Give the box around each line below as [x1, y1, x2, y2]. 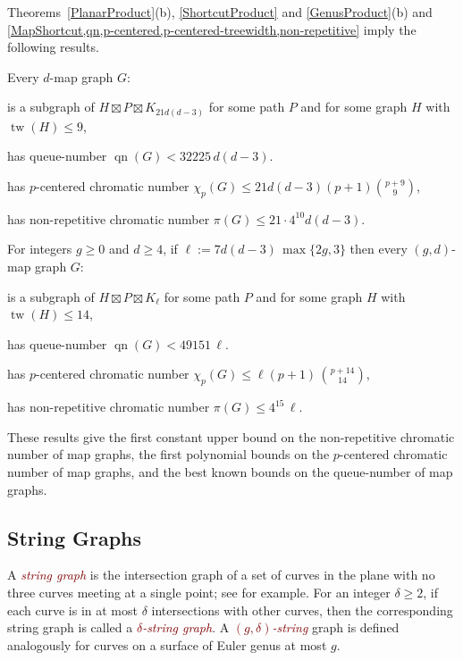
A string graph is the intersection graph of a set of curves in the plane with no [7, 565, 435, 584]
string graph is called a [7, 618, 133, 637]
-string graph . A [142, 618, 230, 637]
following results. [7, 38, 99, 56]
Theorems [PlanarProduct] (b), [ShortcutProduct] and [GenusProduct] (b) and [7, 3, 433, 21]
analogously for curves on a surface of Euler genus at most [7, 635, 327, 654]
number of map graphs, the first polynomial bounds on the [7, 445, 330, 464]
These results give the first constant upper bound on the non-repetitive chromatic [7, 427, 455, 446]
